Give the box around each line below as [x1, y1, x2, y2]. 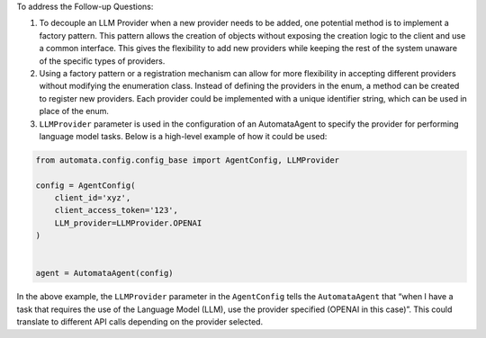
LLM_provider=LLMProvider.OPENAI [54, 218, 202, 228]
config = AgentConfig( [35, 180, 136, 191]
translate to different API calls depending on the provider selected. [16, 316, 264, 327]
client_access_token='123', [54, 205, 179, 216]
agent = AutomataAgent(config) [35, 268, 175, 279]
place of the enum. [39, 106, 110, 117]
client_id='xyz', [54, 193, 131, 203]
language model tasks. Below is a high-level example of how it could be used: [39, 130, 328, 141]
